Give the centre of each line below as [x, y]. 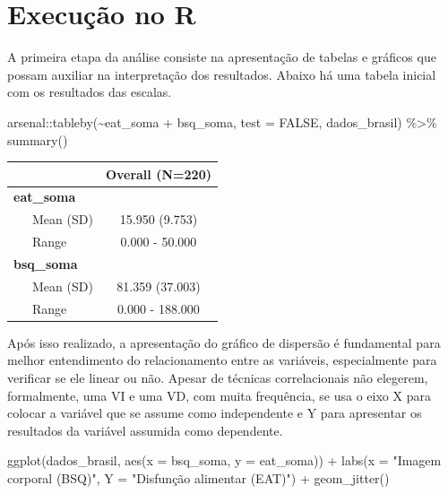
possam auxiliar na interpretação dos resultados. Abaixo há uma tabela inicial [222, 74]
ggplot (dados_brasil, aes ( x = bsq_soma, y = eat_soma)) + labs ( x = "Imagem [224, 460]
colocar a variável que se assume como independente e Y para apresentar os [215, 413]
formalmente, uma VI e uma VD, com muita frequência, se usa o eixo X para [219, 395]
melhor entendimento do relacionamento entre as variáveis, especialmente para [222, 360]
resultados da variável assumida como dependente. [145, 430]
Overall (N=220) [158, 173]
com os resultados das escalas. [90, 92]
